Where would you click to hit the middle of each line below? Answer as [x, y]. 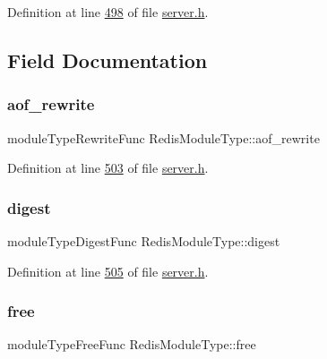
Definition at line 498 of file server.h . [108, 12]
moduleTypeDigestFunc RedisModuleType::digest [144, 241]
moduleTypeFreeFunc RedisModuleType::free [132, 344]
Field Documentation [108, 60]
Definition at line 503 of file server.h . [108, 168]
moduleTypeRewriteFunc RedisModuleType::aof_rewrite [163, 137]
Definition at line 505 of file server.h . [108, 271]
